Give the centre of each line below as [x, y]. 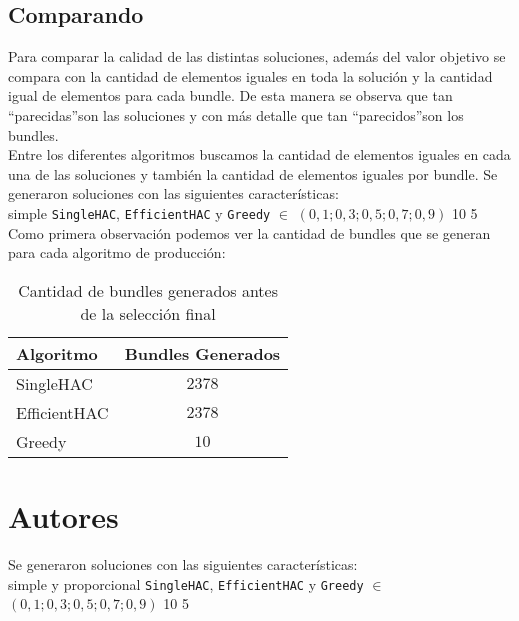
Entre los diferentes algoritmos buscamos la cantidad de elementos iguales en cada [259, 154]
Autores [63, 515]
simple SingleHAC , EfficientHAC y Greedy [139, 212]
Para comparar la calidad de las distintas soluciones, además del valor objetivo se [257, 56]
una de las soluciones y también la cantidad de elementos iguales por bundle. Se [253, 173]
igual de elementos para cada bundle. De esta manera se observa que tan [230, 95]
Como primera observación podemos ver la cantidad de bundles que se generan [249, 232]
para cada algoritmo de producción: [117, 252]
